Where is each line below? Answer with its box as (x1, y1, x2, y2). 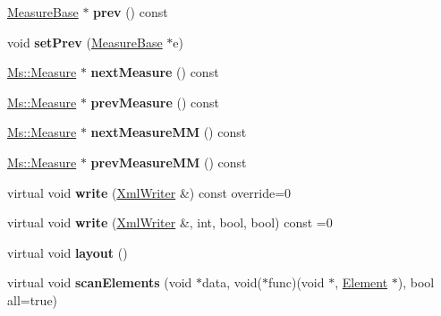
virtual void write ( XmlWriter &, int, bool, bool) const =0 (7, 213, 333, 232)
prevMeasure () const (90, 92, 220, 111)
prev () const (93, 3, 168, 21)
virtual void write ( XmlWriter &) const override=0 (7, 183, 292, 201)
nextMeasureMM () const (90, 123, 247, 141)
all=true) (7, 290, 58, 309)
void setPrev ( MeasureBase (7, 32, 163, 51)
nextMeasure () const (90, 63, 219, 81)
